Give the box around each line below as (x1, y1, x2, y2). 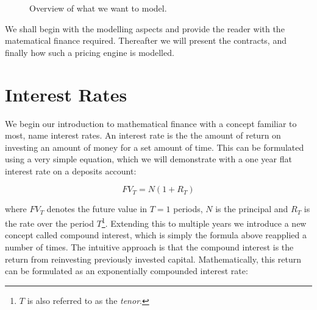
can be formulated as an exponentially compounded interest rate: (5, 264, 248, 277)
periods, (173, 202, 203, 215)
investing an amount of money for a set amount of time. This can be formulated (5, 140, 304, 153)
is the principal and (215, 202, 288, 215)
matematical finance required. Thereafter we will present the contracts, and (5, 34, 287, 47)
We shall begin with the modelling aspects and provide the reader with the (5, 22, 285, 35)
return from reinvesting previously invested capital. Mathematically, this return (5, 252, 301, 265)
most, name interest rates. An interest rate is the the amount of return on (5, 129, 281, 142)
